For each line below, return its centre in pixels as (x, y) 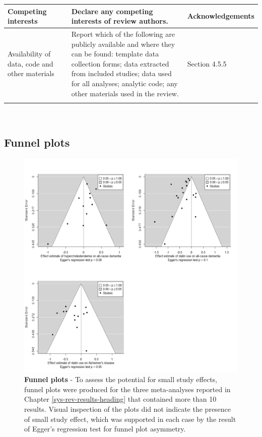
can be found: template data (115, 54)
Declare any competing (112, 11)
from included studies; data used (121, 73)
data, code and (30, 63)
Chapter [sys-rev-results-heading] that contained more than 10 (120, 399)
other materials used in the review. (125, 93)
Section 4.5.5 (207, 63)
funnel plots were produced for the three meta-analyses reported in (127, 389)
